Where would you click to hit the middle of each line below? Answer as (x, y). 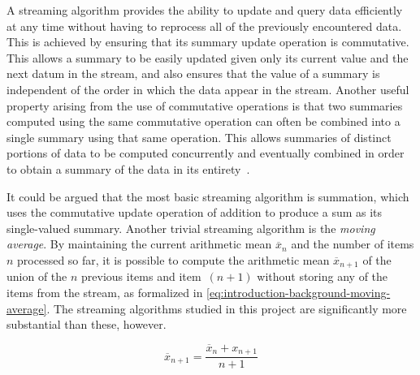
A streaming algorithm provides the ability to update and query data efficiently (205, 10)
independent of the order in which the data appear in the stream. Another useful (208, 89)
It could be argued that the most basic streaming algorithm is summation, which (208, 196)
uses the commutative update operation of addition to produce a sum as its (195, 212)
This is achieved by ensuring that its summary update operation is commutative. (208, 42)
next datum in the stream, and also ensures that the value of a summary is (193, 73)
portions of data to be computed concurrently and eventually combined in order (206, 153)
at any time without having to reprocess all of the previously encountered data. (204, 26)
